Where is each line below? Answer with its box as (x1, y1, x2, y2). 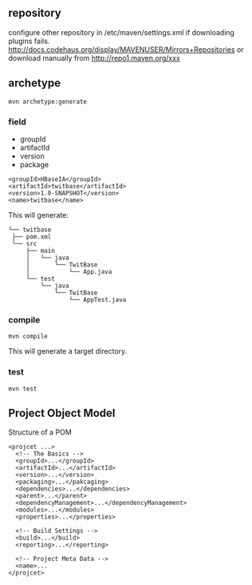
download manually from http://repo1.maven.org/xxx (8, 53, 181, 62)
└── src (11, 239, 37, 247)
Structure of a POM (8, 427, 72, 437)
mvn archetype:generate (8, 98, 88, 106)
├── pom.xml (11, 232, 52, 241)
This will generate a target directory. (8, 347, 128, 356)
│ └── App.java (26, 267, 112, 275)
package (19, 159, 49, 169)
